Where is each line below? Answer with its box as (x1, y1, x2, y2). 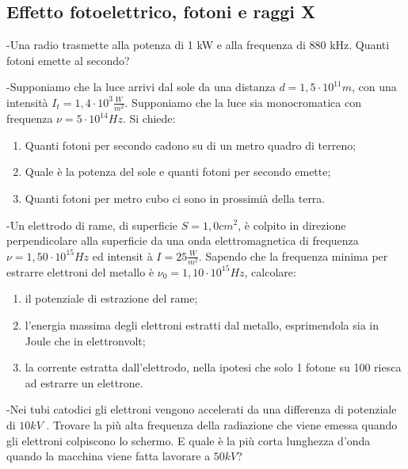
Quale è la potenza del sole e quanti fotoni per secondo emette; (25, 163, 331, 180)
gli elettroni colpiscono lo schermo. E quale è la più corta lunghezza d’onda (6, 432, 371, 448)
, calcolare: (244, 263, 296, 280)
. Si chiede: (122, 110, 176, 127)
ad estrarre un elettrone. (25, 374, 143, 391)
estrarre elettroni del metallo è (6, 263, 154, 280)
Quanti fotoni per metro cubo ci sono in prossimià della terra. (25, 189, 326, 206)
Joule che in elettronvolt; (25, 332, 146, 349)
